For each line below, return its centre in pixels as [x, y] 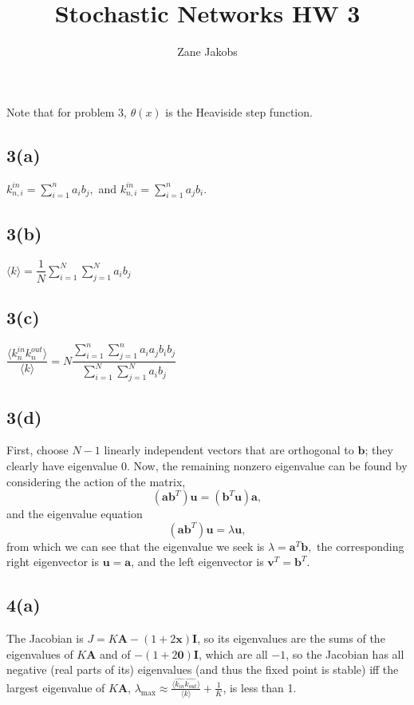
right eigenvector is [53, 562]
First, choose [37, 450]
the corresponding [361, 546]
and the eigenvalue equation [75, 514]
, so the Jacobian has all [345, 654]
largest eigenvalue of [56, 687]
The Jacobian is [45, 638]
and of [115, 654]
